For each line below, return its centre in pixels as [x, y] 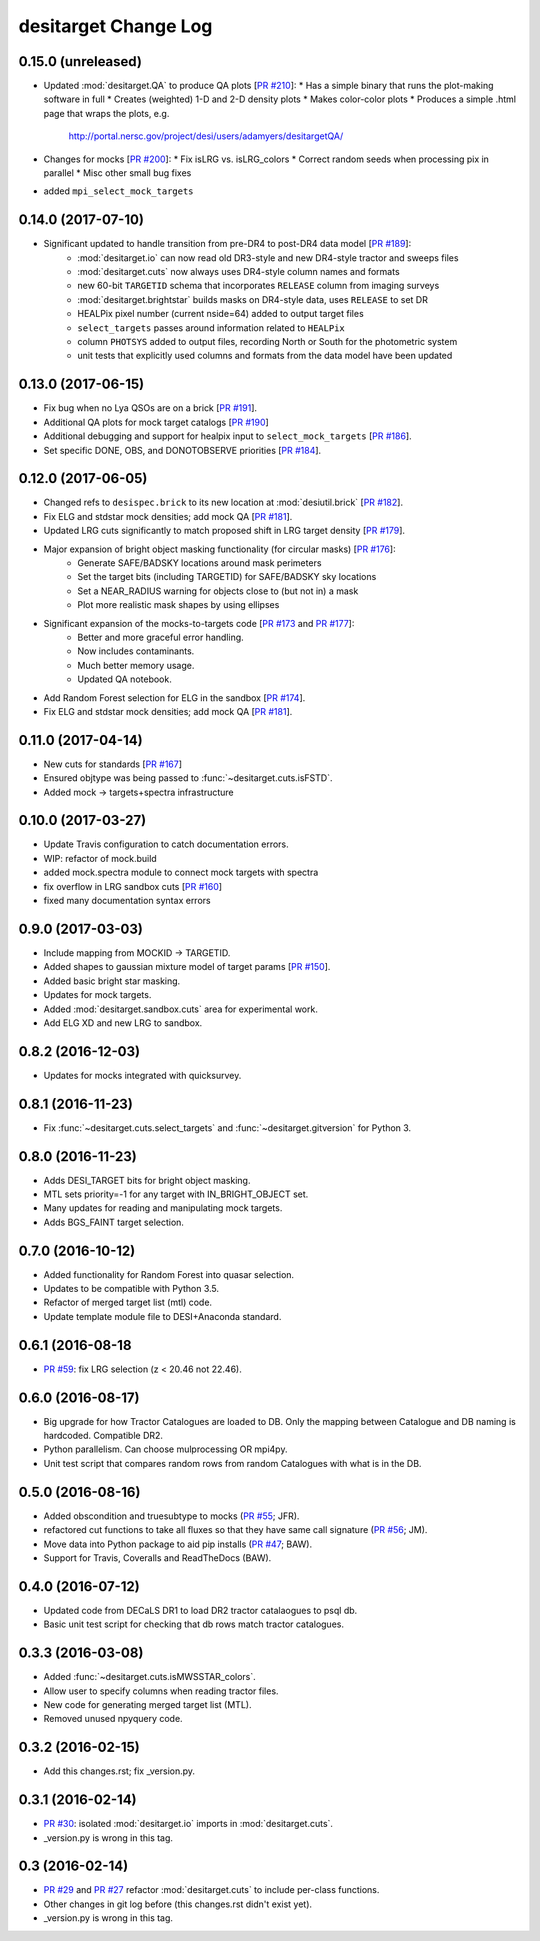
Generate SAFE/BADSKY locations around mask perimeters [199, 562]
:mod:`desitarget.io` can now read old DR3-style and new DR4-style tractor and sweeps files [268, 257]
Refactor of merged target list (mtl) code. [128, 1302]
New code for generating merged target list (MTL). [147, 1704]
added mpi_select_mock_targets [118, 191]
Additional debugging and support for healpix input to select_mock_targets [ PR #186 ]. [227, 436]
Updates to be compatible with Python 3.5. [131, 1289]
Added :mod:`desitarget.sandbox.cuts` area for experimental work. [181, 1009]
